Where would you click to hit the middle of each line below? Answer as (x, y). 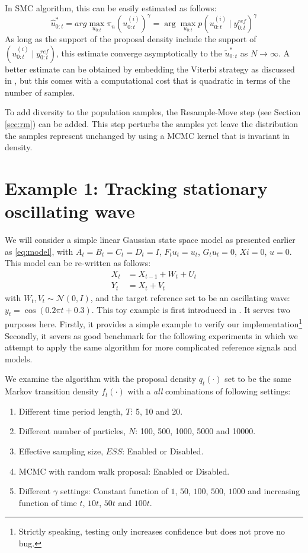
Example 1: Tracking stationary (136, 188)
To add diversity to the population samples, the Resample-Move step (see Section (153, 112)
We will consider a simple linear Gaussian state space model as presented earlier (150, 240)
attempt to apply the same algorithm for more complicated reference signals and (151, 347)
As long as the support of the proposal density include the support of (131, 39)
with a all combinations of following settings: (209, 391)
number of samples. (40, 92)
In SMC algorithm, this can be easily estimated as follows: (111, 8)
